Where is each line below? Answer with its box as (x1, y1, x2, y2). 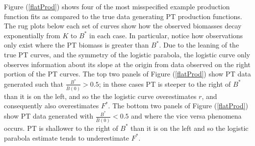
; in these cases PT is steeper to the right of (99, 78, 231, 89)
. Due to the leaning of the (159, 40, 239, 50)
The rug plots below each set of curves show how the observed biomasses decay (4, 21, 242, 31)
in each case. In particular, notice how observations (89, 30, 243, 40)
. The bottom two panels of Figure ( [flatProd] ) (108, 100, 248, 111)
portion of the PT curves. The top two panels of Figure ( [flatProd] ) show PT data (4, 69, 251, 79)
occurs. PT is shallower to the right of (4, 122, 118, 133)
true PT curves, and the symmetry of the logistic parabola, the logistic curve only (4, 49, 250, 59)
